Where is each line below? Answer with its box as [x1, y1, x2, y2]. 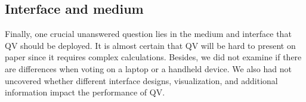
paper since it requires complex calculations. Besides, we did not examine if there [5, 51, 302, 63]
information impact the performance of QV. [5, 86, 165, 98]
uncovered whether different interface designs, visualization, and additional [5, 74, 278, 86]
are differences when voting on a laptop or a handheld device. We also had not [5, 62, 292, 75]
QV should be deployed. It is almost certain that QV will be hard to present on [5, 39, 296, 51]
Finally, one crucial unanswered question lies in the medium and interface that [5, 27, 292, 40]
